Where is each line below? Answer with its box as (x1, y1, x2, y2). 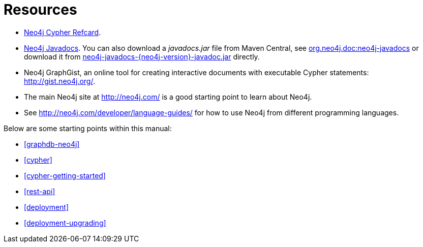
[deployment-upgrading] (24, 218, 106, 227)
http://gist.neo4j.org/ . (24, 76, 95, 85)
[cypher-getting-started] (24, 171, 106, 180)
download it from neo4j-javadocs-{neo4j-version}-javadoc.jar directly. (24, 52, 260, 61)
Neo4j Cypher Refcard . (24, 27, 101, 37)
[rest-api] (24, 187, 55, 196)
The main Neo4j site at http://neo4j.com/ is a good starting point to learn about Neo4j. (24, 92, 312, 101)
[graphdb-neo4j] (24, 139, 80, 148)
